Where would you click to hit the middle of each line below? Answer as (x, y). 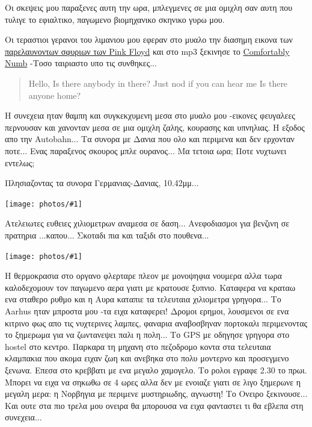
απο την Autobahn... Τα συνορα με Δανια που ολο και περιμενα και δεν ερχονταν (150, 139)
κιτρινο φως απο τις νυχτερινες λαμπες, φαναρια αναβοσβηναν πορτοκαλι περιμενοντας (156, 323)
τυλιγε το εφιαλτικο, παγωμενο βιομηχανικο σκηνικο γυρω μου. (115, 19)
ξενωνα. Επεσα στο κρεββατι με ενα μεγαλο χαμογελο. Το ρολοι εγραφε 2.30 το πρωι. (156, 369)
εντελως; (20, 162)
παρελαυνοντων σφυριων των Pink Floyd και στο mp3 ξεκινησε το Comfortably (147, 51)
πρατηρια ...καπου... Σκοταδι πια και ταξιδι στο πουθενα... (107, 235)
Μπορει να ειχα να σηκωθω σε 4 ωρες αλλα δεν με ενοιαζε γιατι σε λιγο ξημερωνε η (153, 382)
